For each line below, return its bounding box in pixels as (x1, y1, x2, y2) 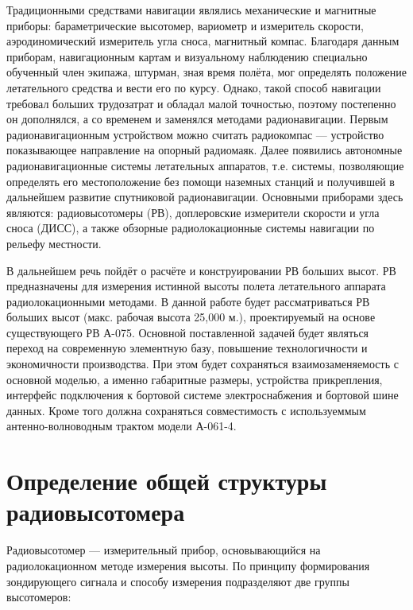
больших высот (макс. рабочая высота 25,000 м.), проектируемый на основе (6, 309, 376, 325)
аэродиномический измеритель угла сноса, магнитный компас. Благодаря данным (6, 33, 399, 49)
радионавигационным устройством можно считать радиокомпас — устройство (6, 126, 384, 142)
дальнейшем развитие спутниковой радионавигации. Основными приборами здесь (6, 188, 403, 205)
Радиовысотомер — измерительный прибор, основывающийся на (6, 542, 321, 558)
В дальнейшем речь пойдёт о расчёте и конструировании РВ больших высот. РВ (6, 262, 396, 278)
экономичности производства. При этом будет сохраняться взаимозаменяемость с (6, 356, 399, 372)
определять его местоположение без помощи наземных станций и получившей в (6, 173, 395, 189)
